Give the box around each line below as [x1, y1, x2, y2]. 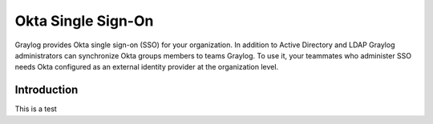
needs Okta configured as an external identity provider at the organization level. [14, 62, 279, 72]
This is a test [14, 104, 58, 114]
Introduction [14, 83, 79, 97]
